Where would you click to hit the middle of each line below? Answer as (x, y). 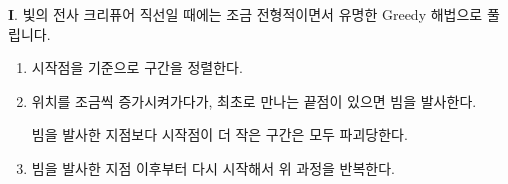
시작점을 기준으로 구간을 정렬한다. (137, 67)
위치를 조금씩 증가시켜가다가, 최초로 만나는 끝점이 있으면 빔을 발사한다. (254, 100)
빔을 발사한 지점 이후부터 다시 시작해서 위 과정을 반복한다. (213, 167)
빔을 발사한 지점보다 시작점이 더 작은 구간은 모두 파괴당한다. (219, 134)
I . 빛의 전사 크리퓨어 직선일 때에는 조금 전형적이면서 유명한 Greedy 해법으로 (245, 14)
